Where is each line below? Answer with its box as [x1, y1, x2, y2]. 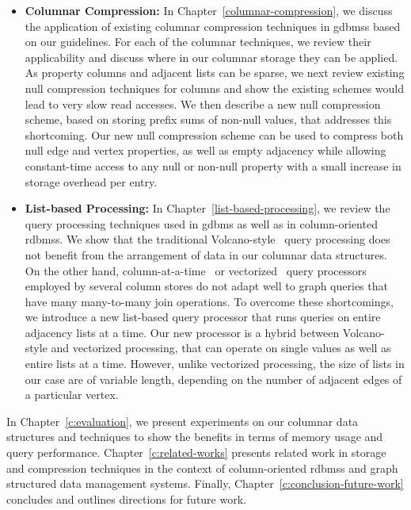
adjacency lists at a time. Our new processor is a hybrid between [25, 324, 340, 340]
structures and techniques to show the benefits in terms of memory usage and [6, 428, 383, 445]
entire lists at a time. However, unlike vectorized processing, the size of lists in [25, 355, 405, 372]
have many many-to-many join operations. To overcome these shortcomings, [25, 293, 394, 309]
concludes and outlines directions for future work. [6, 490, 246, 507]
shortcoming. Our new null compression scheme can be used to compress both [25, 126, 404, 143]
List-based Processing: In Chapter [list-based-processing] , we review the [25, 200, 390, 217]
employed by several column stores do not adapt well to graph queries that [25, 278, 388, 294]
